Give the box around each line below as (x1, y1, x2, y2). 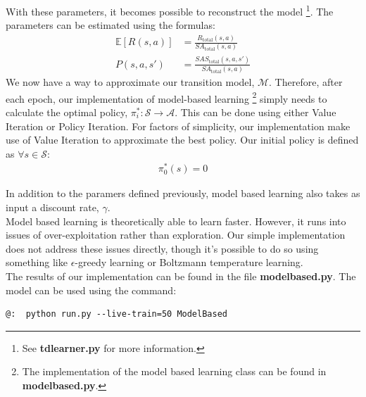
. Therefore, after (269, 75, 343, 89)
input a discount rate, (6, 200, 99, 215)
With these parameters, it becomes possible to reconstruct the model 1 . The (6, 2, 334, 18)
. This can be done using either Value (175, 105, 336, 119)
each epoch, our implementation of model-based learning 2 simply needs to (6, 89, 327, 106)
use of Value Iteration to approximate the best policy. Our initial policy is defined (6, 132, 359, 147)
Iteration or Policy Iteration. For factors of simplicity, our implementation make (6, 118, 351, 133)
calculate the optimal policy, (6, 105, 128, 119)
